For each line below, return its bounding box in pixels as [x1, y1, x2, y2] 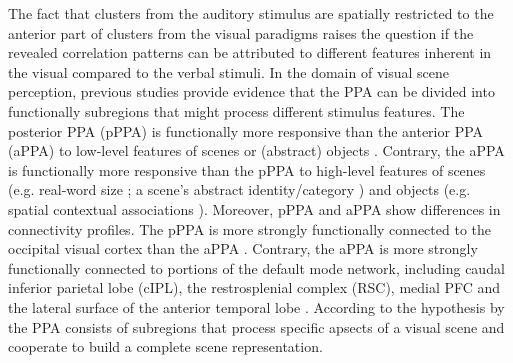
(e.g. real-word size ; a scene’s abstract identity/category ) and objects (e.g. [8, 179, 471, 200]
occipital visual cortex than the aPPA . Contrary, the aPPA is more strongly [8, 238, 478, 259]
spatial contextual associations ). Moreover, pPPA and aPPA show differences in [8, 198, 501, 219]
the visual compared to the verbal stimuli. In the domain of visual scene [8, 61, 449, 82]
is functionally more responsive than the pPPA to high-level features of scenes [8, 159, 486, 180]
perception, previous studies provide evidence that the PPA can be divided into [8, 81, 495, 102]
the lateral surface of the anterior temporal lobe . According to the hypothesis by [8, 296, 505, 317]
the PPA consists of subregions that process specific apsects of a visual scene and [8, 316, 505, 337]
